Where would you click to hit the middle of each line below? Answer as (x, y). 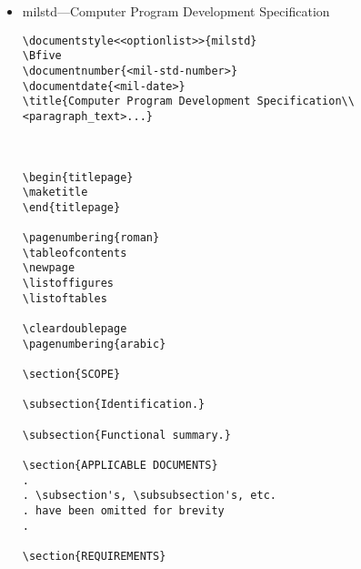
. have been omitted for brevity (123, 510)
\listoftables (65, 298)
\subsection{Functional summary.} (126, 435)
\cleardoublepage (75, 329)
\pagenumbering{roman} (91, 238)
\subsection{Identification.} (114, 405)
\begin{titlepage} (78, 177)
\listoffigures (68, 284)
